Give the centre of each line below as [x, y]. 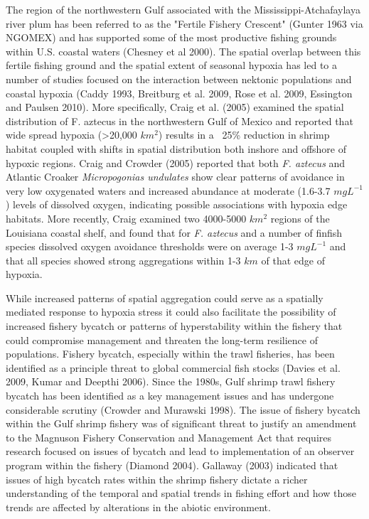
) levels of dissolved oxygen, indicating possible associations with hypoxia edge [177, 204]
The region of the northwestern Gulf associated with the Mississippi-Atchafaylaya [183, 9]
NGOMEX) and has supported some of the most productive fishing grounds [171, 37]
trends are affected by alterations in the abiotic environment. [138, 507]
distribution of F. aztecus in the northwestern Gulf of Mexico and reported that [180, 121]
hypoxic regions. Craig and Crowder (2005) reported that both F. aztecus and [176, 162]
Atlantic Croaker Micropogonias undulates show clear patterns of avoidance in [175, 177]
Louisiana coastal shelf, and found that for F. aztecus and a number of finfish [174, 232]
